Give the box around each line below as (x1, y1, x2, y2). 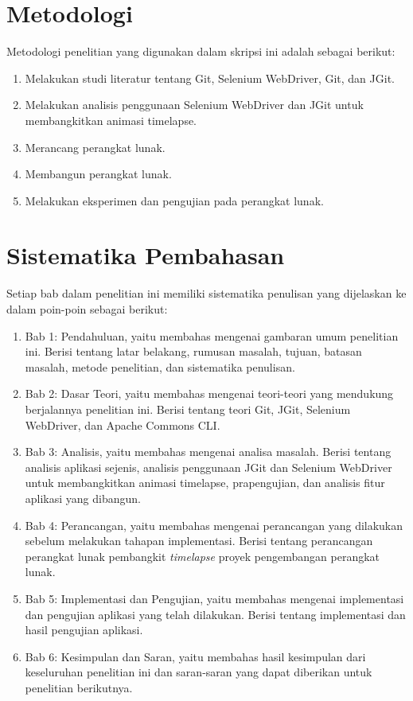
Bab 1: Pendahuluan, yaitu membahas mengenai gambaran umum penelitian (25, 327, 399, 344)
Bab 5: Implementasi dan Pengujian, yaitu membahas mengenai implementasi (25, 590, 404, 606)
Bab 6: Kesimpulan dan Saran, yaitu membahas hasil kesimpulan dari (25, 648, 366, 664)
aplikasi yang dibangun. (25, 489, 141, 506)
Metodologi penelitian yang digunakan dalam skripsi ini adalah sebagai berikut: (6, 43, 395, 60)
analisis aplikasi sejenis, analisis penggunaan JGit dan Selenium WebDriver (25, 458, 392, 475)
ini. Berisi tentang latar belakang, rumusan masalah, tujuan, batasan (25, 343, 362, 360)
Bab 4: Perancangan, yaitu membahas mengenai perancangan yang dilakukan (25, 516, 403, 533)
